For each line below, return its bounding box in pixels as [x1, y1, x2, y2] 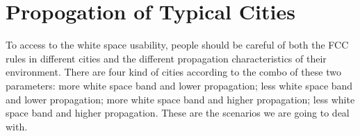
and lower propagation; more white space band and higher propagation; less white [6, 92, 355, 106]
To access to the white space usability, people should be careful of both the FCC [6, 37, 349, 52]
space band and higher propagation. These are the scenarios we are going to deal [6, 105, 350, 120]
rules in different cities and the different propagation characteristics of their [6, 51, 327, 65]
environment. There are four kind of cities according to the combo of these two [6, 65, 341, 79]
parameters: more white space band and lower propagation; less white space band [6, 78, 353, 92]
